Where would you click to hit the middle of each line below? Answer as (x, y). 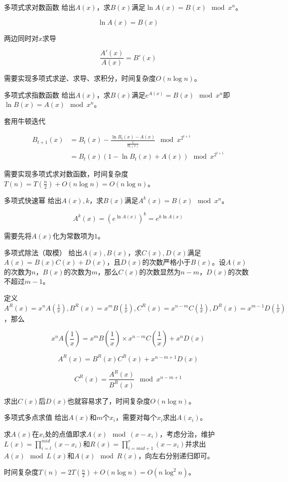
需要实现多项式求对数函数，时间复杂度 (66, 174)
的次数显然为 (160, 271)
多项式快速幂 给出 (33, 200)
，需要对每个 (136, 417)
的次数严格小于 (166, 262)
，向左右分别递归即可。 (176, 455)
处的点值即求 (66, 433)
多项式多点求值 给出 (36, 417)
